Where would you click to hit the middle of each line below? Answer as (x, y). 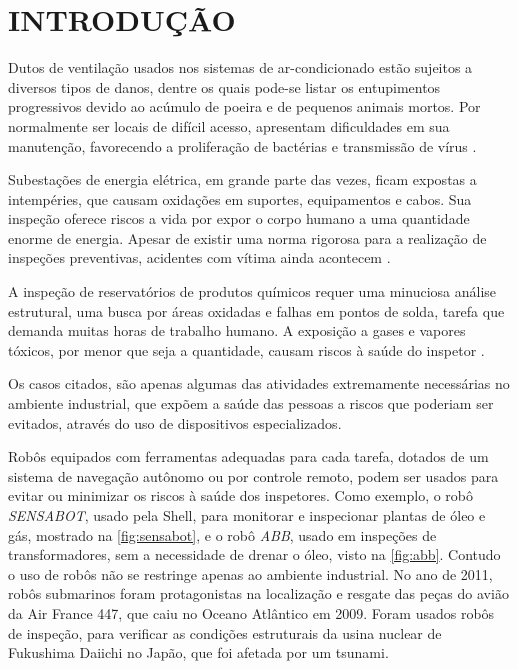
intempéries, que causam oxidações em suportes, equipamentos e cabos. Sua (240, 198)
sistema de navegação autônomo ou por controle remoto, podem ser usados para (253, 475)
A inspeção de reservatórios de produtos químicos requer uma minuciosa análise (252, 291)
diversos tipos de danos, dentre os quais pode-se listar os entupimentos (224, 86)
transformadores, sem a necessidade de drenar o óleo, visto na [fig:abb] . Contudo (254, 554)
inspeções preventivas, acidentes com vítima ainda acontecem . (199, 257)
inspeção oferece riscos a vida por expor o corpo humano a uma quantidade (239, 218)
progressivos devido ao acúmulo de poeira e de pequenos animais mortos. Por (244, 106)
